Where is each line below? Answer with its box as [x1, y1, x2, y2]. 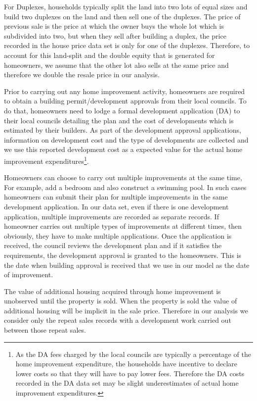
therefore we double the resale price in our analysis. [4, 69, 160, 80]
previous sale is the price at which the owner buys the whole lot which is [4, 21, 224, 31]
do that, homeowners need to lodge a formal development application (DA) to [4, 105, 240, 115]
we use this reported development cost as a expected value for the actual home [4, 144, 243, 154]
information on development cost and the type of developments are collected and [4, 134, 249, 145]
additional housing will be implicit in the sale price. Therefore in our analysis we [4, 305, 248, 315]
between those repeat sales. [4, 325, 86, 335]
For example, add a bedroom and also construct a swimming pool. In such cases [4, 182, 247, 192]
